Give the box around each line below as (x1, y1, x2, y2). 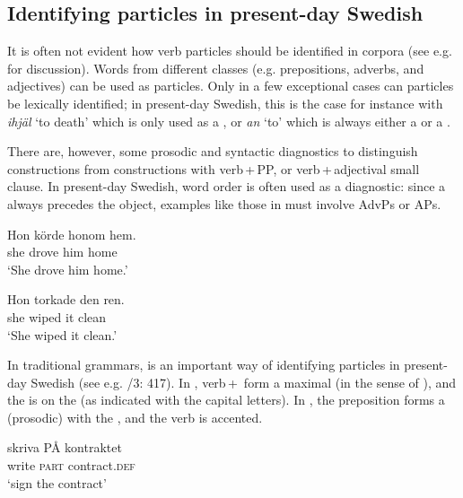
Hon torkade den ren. (7, 290, 125, 309)
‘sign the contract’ (7, 473, 107, 492)
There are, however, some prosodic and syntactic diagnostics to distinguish (7, 142, 418, 161)
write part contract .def (7, 456, 135, 475)
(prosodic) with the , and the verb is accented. (7, 407, 263, 426)
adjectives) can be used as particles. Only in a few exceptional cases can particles (7, 76, 454, 95)
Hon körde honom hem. (7, 224, 136, 243)
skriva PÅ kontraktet (7, 438, 122, 457)
